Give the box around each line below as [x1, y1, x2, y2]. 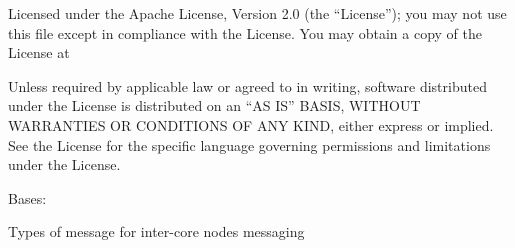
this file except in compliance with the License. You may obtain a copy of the [8, 22, 482, 43]
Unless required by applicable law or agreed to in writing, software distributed [8, 75, 487, 96]
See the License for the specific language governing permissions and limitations [8, 134, 491, 155]
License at [8, 42, 70, 63]
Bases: [8, 187, 47, 208]
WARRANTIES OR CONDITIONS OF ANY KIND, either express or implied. [8, 114, 494, 135]
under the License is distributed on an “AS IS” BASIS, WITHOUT [8, 95, 421, 116]
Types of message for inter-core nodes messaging [8, 221, 305, 242]
